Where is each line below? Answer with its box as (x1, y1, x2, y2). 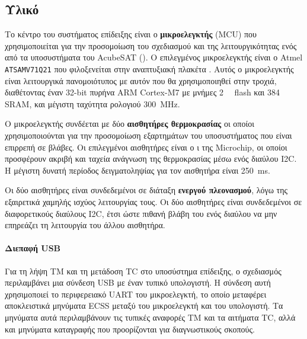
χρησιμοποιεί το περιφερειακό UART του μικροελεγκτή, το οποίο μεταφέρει (5, 287, 267, 300)
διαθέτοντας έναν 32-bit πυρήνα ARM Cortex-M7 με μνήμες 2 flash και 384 (5, 86, 280, 98)
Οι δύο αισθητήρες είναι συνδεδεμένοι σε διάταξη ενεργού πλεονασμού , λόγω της (5, 184, 288, 196)
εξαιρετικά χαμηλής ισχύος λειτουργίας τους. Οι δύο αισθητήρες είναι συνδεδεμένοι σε (5, 195, 302, 207)
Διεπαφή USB (5, 242, 61, 254)
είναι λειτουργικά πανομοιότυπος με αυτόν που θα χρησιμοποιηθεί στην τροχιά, (5, 74, 277, 87)
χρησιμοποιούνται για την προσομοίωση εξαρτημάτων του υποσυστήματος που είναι (5, 129, 292, 142)
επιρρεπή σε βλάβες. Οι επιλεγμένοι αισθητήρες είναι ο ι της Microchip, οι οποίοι (5, 140, 287, 153)
